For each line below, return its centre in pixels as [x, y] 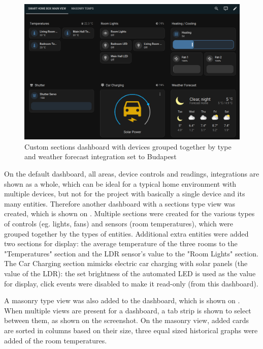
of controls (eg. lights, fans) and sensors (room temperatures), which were [119, 223]
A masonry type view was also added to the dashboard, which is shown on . [122, 300]
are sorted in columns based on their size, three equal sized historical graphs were [131, 330]
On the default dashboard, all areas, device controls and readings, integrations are [132, 174]
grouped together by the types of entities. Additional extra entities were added [126, 233]
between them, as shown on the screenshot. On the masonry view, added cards [126, 320]
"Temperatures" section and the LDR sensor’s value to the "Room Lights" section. [131, 253]
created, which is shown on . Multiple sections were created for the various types [129, 213]
